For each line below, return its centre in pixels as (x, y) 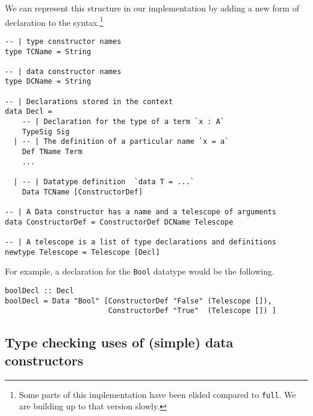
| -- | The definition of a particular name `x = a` (121, 142)
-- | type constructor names (63, 41)
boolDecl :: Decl (39, 290)
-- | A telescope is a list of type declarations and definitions (141, 242)
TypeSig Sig (46, 132)
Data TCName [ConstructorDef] (82, 192)
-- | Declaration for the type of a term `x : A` (123, 122)
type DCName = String (48, 82)
